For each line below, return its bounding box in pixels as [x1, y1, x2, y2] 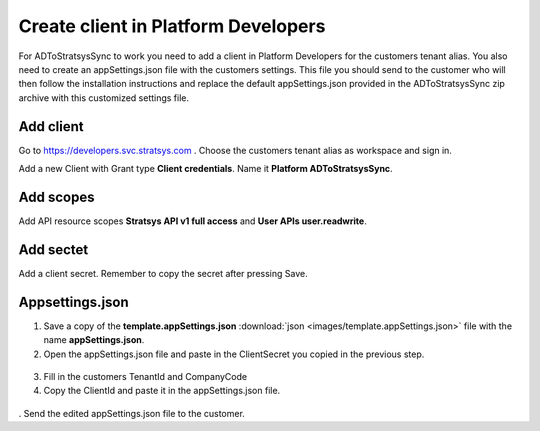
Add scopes [18, 188, 95, 205]
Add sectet [18, 241, 89, 258]
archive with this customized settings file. [18, 91, 190, 104]
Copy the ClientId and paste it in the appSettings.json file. [43, 385, 281, 397]
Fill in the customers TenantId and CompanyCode [43, 370, 248, 382]
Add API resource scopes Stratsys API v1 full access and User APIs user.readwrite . [18, 215, 367, 227]
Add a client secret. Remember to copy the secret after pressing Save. [18, 267, 309, 279]
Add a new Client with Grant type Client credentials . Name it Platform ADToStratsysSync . [18, 163, 394, 175]
